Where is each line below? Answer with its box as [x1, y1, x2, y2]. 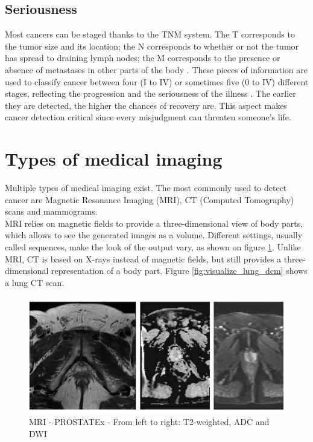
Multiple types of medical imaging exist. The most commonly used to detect [5, 181, 287, 194]
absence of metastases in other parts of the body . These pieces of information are [5, 63, 308, 76]
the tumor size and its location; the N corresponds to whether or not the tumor [5, 39, 299, 52]
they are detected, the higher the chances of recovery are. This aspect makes [5, 99, 287, 111]
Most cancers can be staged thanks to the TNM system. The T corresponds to [5, 28, 295, 41]
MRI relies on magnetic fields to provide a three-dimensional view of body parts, [5, 216, 303, 229]
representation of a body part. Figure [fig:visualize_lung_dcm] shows [51, 264, 308, 277]
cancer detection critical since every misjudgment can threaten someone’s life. [5, 111, 291, 123]
